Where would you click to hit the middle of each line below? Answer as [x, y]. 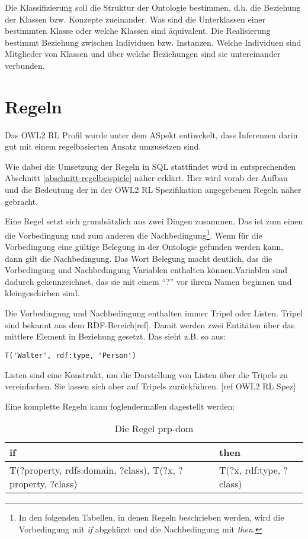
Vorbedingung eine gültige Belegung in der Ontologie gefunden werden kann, [144, 247]
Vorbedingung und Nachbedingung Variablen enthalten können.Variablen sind [146, 270]
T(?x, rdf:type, [250, 470]
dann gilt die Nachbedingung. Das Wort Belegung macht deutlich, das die [139, 258]
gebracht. [22, 201]
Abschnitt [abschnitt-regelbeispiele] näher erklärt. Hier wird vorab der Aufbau [146, 178]
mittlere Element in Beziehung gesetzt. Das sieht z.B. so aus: [115, 336]
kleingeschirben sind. [42, 293]
